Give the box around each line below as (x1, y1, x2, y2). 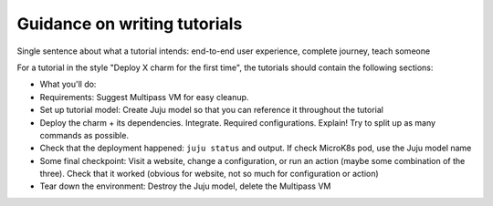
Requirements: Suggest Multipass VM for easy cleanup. (39, 91, 249, 102)
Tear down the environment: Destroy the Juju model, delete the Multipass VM (39, 180, 331, 191)
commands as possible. (39, 129, 130, 140)
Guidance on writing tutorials (16, 14, 243, 34)
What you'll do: (39, 78, 97, 90)
